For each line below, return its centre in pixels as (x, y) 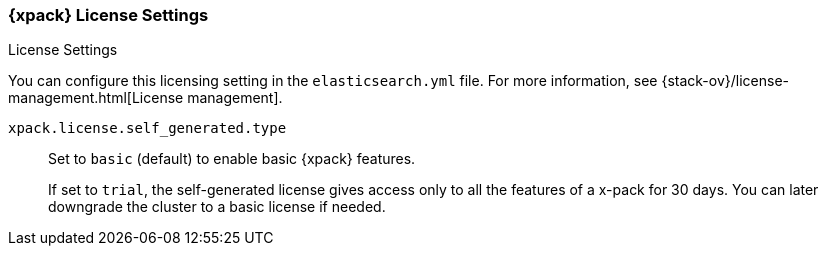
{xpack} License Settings (108, 15)
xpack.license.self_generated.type (147, 128)
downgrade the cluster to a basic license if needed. (217, 207)
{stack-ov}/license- (725, 81)
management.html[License (96, 98)
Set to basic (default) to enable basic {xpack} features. (232, 159)
